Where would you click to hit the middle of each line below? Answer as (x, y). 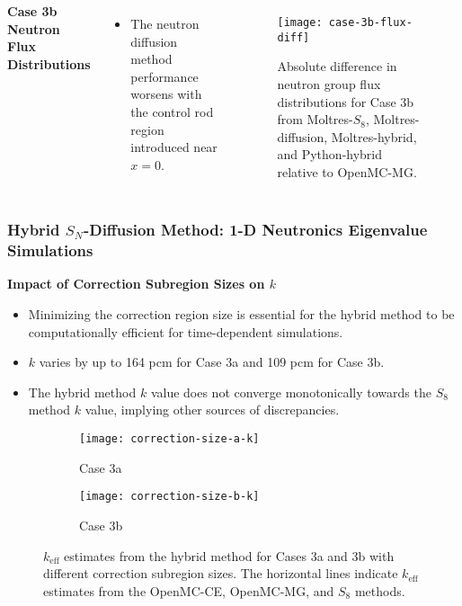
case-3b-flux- (370, 22)
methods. (380, 590)
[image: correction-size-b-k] (169, 497)
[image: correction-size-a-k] (169, 439)
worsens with (166, 94)
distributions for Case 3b (346, 101)
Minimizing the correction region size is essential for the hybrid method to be (241, 314)
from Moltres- (315, 119)
